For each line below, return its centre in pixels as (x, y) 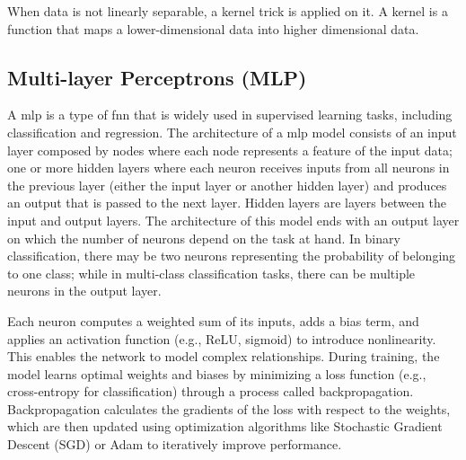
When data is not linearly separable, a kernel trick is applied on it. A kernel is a (228, 11)
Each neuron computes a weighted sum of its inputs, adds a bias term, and (213, 320)
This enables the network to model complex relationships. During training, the (224, 356)
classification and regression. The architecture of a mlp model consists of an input (232, 132)
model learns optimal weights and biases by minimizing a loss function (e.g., (217, 373)
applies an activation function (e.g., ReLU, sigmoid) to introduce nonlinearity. (222, 338)
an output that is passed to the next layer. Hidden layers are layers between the (227, 203)
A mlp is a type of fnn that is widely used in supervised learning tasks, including (230, 115)
